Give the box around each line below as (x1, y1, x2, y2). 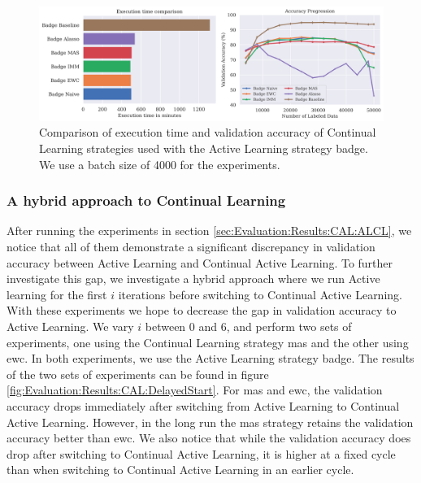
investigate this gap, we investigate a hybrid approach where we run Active (7, 270, 380, 287)
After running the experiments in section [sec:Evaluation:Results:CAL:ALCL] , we (7, 222, 412, 239)
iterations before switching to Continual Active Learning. (118, 285, 402, 302)
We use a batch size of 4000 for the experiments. (39, 155, 280, 172)
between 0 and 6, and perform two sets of (145, 317, 352, 334)
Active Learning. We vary (7, 317, 134, 334)
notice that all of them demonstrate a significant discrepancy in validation (7, 237, 375, 255)
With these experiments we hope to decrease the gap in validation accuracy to (7, 302, 397, 319)
